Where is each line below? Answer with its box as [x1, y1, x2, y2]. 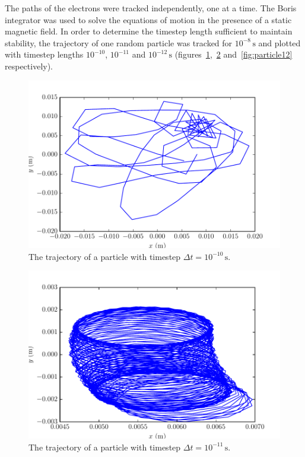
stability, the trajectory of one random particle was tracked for [5, 36, 233, 49]
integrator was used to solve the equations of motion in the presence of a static [5, 13, 292, 26]
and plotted [258, 36, 301, 49]
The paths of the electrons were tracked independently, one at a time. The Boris [5, 2, 297, 14]
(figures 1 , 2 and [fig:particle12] [174, 48, 293, 61]
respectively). [5, 59, 53, 72]
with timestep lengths [5, 48, 84, 61]
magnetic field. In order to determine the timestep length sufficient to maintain [5, 25, 293, 37]
